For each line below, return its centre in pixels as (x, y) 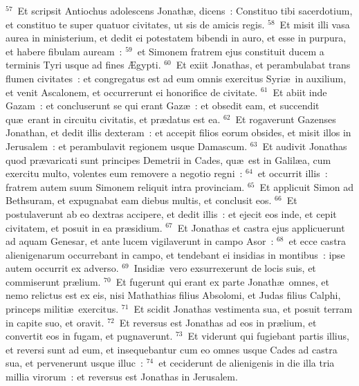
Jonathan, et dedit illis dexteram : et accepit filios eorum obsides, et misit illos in (178, 132)
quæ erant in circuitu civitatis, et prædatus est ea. (113, 119)
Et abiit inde (300, 92)
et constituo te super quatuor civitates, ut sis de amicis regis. (135, 24)
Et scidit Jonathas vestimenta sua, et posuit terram (243, 309)
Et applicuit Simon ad (307, 186)
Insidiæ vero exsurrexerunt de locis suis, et (225, 268)
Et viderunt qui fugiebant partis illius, (268, 336)
